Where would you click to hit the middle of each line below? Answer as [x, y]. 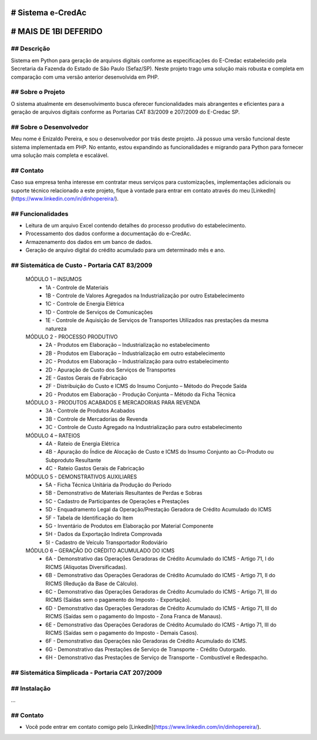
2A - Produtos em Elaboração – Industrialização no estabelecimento [128, 345]
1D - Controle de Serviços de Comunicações [99, 312]
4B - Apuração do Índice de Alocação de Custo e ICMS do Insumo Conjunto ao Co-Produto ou [160, 452]
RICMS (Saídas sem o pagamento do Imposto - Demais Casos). [122, 633]
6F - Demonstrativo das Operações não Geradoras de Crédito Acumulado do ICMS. [146, 641]
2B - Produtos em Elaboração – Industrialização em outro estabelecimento [135, 353]
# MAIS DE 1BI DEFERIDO [57, 31]
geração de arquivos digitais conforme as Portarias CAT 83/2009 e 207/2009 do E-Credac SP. [125, 112]
